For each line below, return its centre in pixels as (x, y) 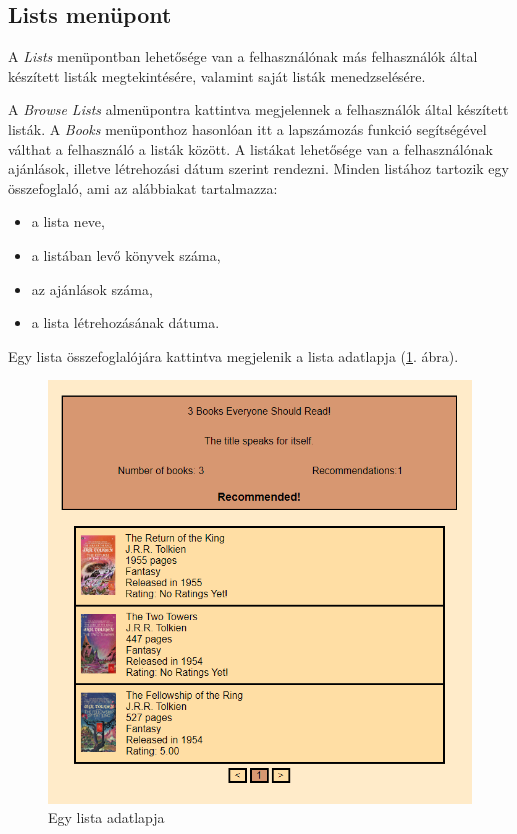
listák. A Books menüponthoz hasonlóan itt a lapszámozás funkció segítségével (247, 128)
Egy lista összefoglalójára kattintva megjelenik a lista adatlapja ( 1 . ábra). (233, 355)
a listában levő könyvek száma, (126, 254)
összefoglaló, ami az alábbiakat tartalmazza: (143, 187)
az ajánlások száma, (92, 288)
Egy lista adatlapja (106, 817)
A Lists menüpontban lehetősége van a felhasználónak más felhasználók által (243, 56)
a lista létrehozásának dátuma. (125, 322)
